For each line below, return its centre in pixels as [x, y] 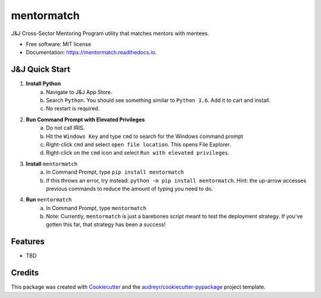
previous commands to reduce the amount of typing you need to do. [130, 189]
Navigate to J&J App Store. [79, 92]
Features [28, 242]
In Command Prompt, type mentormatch [96, 208]
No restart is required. [73, 109]
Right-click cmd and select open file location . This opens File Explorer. [139, 144]
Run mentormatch [49, 200]
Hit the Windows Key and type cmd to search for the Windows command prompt [145, 136]
